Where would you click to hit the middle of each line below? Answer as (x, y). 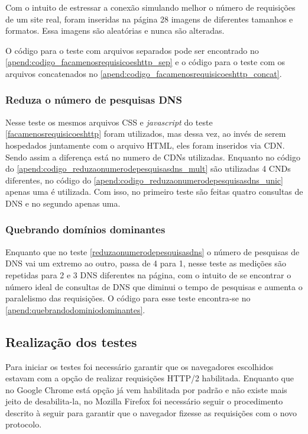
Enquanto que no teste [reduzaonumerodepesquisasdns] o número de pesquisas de (153, 251)
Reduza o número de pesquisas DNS (94, 100)
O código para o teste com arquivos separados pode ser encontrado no (132, 50)
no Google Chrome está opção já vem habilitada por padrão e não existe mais (146, 389)
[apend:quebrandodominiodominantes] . (75, 309)
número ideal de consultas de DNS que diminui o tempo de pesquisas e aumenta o (154, 286)
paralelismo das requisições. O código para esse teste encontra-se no (128, 298)
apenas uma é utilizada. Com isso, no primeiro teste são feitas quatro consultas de (154, 192)
